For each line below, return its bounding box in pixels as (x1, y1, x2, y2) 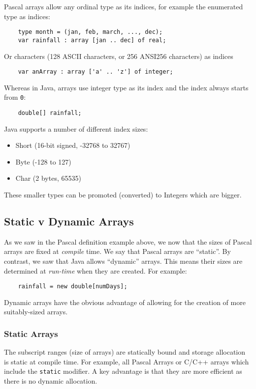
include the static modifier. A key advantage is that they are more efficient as (4, 366, 242, 376)
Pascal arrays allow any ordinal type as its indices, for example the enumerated (4, 1, 243, 11)
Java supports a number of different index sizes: (4, 123, 148, 134)
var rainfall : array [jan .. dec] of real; (18, 36, 166, 44)
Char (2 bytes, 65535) (15, 173, 81, 183)
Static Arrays (4, 327, 58, 339)
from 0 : (4, 92, 26, 102)
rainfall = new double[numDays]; (18, 283, 128, 290)
